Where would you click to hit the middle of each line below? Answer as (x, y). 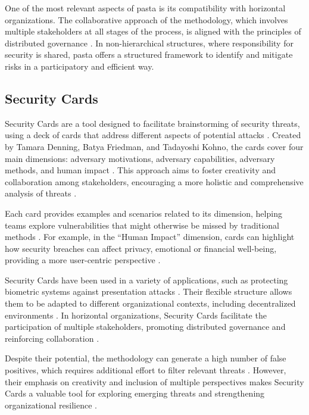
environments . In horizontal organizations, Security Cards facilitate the (136, 315)
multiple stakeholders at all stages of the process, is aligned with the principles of (153, 31)
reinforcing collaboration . (52, 338)
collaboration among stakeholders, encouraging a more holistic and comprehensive (154, 181)
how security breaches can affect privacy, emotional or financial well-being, (141, 248)
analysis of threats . (41, 193)
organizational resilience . (51, 405)
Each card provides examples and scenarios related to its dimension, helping (143, 213)
